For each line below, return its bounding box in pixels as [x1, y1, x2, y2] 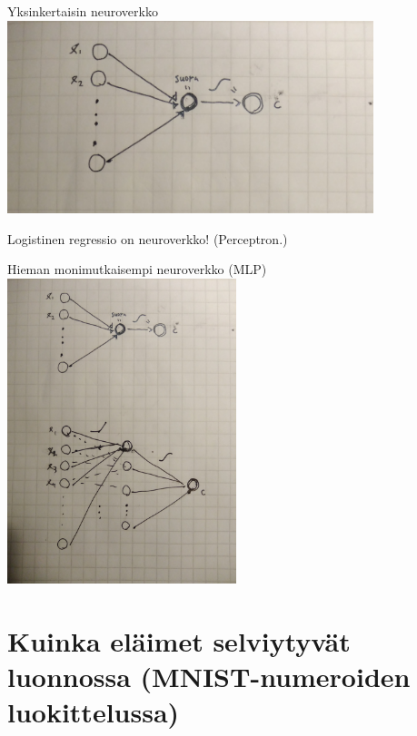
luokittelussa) [7, 693, 180, 731]
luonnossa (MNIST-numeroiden [7, 657, 411, 694]
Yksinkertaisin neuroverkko [7, 2, 158, 20]
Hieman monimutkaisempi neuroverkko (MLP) [7, 260, 267, 279]
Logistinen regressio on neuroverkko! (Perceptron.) [7, 229, 288, 248]
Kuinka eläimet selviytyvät [7, 622, 351, 659]
